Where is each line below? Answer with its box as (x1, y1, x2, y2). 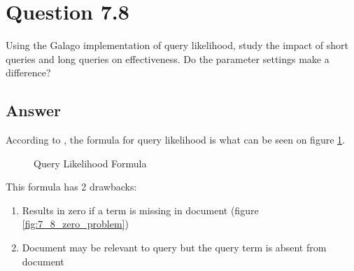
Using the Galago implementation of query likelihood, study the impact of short (6, 38, 349, 53)
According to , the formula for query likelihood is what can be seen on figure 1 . (6, 132, 345, 147)
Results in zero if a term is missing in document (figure (22, 202, 259, 217)
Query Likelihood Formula (34, 155, 147, 170)
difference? (6, 65, 51, 80)
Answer (6, 99, 62, 121)
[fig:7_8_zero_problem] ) (22, 216, 129, 231)
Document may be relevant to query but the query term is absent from (22, 240, 327, 255)
